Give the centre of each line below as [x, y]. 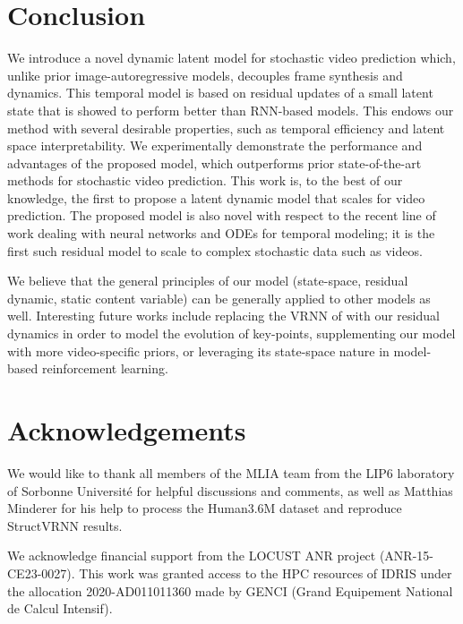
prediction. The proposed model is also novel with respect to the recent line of [222, 215]
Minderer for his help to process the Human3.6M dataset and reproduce [205, 508]
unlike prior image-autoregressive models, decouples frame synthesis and [205, 75]
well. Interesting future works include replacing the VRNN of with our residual [223, 316]
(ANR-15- [406, 556]
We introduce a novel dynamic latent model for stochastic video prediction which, [231, 58]
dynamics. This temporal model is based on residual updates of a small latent [220, 93]
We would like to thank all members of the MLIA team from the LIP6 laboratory [231, 472]
